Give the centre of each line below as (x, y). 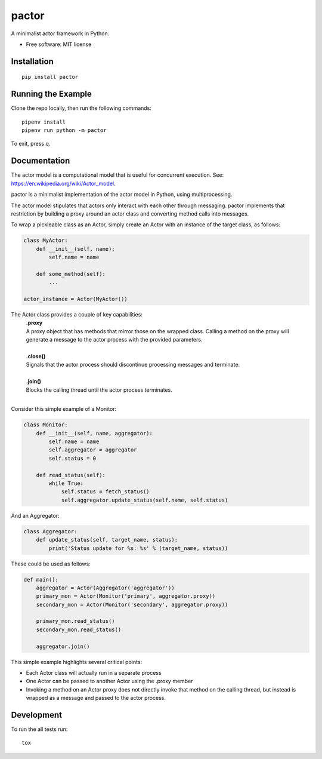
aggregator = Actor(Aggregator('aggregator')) (106, 588)
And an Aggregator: (35, 515)
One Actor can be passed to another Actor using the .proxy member (109, 681)
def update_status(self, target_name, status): (107, 540)
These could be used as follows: (51, 564)
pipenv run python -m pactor (64, 130)
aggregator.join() (63, 646)
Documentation (41, 161)
